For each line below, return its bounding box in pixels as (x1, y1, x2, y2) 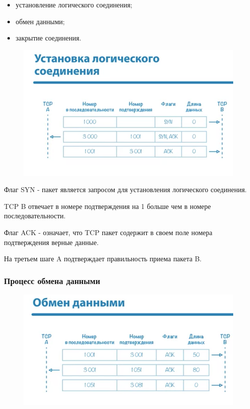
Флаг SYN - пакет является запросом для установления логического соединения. (4, 184, 247, 195)
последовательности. (4, 210, 66, 221)
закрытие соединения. (15, 33, 82, 43)
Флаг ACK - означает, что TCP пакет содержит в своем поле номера (4, 227, 212, 238)
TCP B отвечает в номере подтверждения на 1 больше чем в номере (4, 201, 211, 211)
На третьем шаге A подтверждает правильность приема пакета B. (4, 253, 202, 264)
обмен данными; (15, 16, 65, 26)
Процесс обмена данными (4, 274, 100, 286)
